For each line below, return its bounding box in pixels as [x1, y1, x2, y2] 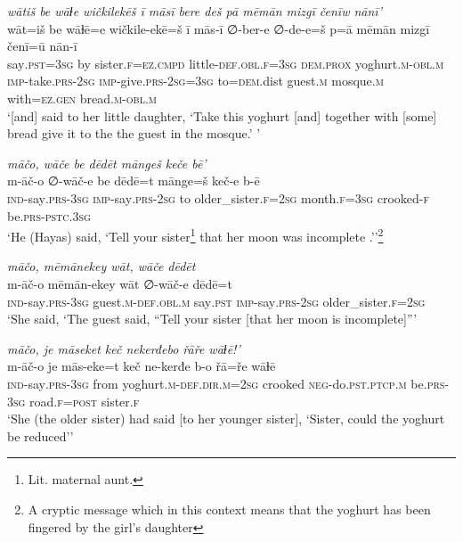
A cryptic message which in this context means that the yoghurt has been [28, 499, 431, 518]
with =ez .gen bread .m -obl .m [7, 88, 157, 107]
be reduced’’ [7, 426, 74, 445]
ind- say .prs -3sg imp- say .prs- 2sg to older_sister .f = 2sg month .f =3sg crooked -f [7, 188, 430, 207]
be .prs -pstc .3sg [7, 206, 91, 225]
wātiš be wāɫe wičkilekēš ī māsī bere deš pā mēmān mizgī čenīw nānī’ [7, 2, 382, 20]
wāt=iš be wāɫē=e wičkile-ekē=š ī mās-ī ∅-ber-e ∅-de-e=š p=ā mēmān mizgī [7, 19, 430, 37]
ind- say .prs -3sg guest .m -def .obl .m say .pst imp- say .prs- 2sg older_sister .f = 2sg [7, 292, 426, 310]
